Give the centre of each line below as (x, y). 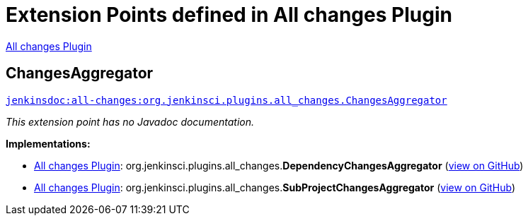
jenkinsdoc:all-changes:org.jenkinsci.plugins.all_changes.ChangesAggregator (226, 100)
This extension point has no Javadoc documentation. (130, 121)
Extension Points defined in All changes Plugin (229, 15)
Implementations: (48, 143)
